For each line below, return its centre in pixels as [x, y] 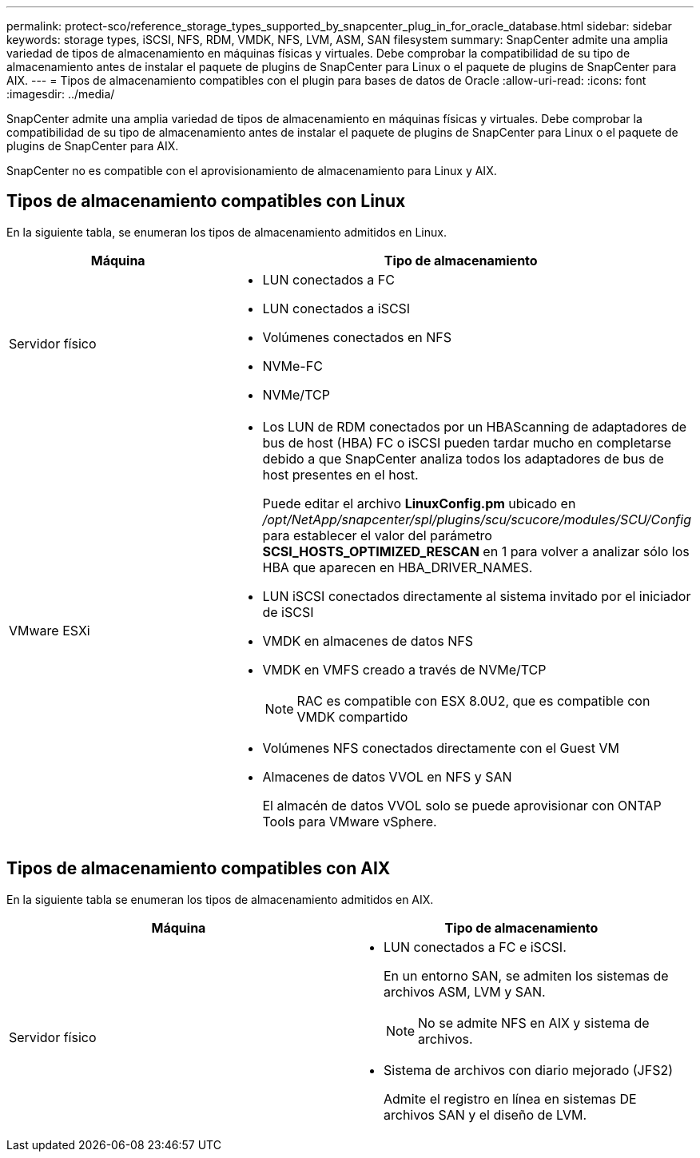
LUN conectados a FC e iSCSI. [475, 947]
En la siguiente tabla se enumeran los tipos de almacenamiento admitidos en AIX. [220, 899]
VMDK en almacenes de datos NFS [368, 641]
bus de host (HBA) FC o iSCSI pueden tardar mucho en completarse [467, 442]
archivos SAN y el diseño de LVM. [485, 1114]
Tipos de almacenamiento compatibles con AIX [199, 869]
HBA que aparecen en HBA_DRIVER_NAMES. [398, 567]
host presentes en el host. [340, 474]
